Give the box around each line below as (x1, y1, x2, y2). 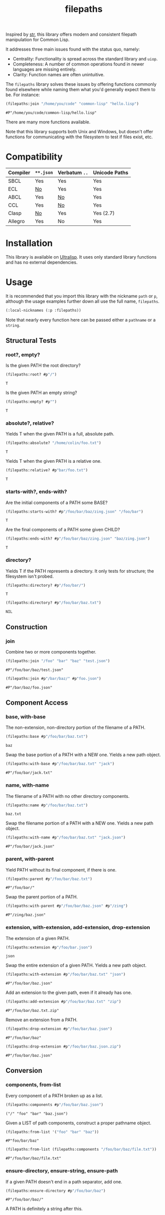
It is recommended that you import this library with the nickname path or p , (5, 293, 158, 299)
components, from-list (5, 1081, 61, 1088)
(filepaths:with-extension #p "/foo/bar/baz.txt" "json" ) (5, 972, 126, 977)
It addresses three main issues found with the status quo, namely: (5, 46, 140, 53)
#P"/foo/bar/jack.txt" (5, 771, 53, 775)
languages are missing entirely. (12, 66, 77, 72)
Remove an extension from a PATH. (5, 1017, 78, 1023)
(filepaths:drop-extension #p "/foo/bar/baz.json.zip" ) (5, 1044, 121, 1049)
